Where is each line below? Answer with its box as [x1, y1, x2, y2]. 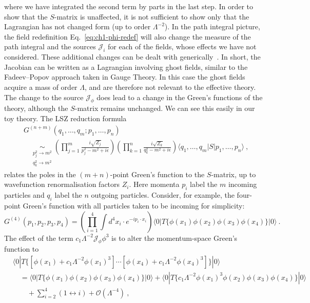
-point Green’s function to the [110, 168, 205, 179]
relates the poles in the [4, 168, 76, 179]
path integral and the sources [4, 41, 96, 52]
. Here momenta [129, 179, 180, 190]
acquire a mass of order [4, 81, 77, 92]
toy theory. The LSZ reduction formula [4, 112, 127, 123]
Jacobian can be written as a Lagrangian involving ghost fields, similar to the [4, 61, 248, 72]
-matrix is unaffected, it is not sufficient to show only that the [54, 11, 249, 22]
